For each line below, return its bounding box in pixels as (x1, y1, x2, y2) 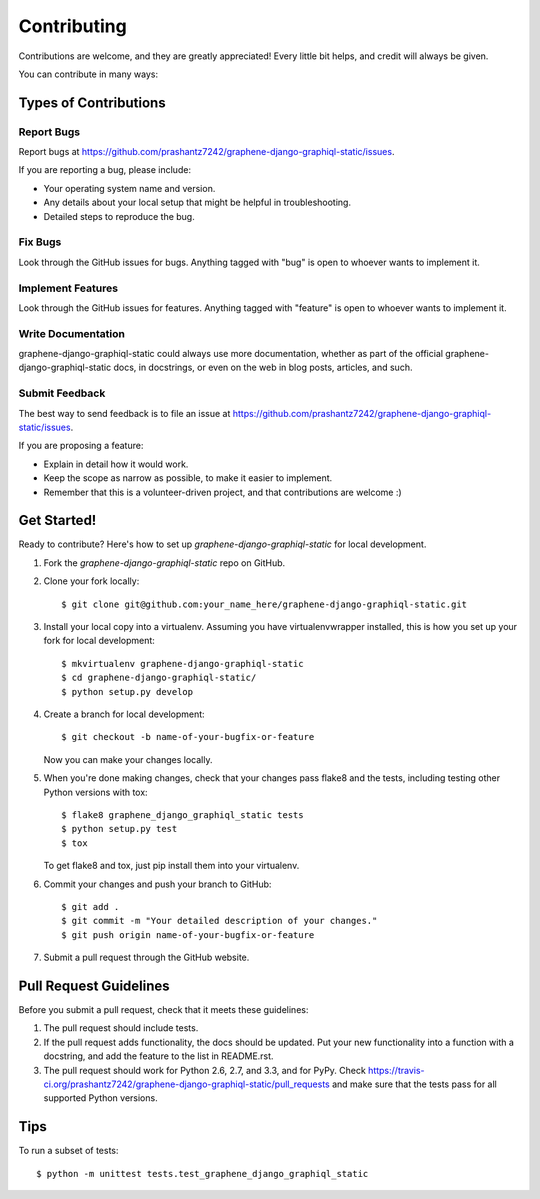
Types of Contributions (18, 94, 166, 111)
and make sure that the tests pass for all (331, 1078, 497, 1090)
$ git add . (61, 901, 120, 912)
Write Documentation (18, 326, 125, 340)
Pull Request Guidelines (18, 977, 170, 994)
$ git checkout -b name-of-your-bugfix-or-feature (61, 731, 315, 743)
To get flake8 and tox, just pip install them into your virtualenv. (43, 860, 300, 872)
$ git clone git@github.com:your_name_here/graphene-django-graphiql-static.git (61, 598, 468, 610)
